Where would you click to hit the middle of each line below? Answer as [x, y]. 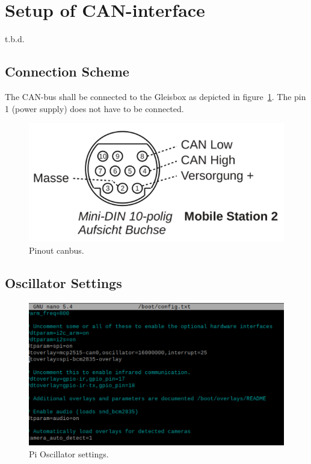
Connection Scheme [67, 71]
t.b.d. [15, 39]
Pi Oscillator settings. [69, 453]
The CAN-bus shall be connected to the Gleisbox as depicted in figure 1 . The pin [155, 96]
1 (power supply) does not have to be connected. [94, 108]
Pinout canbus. [57, 250]
